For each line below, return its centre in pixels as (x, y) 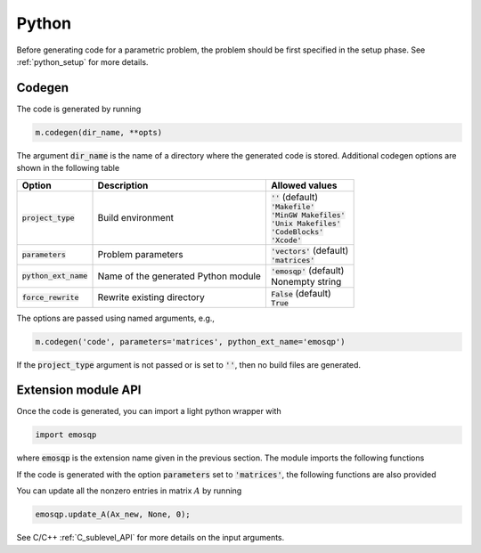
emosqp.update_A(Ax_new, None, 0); (113, 515)
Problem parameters (140, 255)
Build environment (135, 218)
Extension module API (79, 390)
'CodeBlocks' (297, 232)
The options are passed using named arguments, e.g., (116, 318)
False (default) (301, 293)
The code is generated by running (79, 109)
